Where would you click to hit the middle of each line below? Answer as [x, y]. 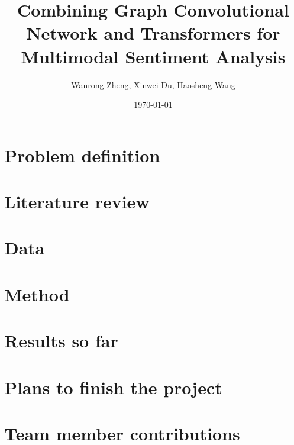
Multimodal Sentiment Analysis [153, 56]
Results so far [61, 341]
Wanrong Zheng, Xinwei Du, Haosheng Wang [153, 84]
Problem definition [82, 155]
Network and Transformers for [153, 33]
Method [37, 294]
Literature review [77, 201]
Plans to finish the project [113, 387]
